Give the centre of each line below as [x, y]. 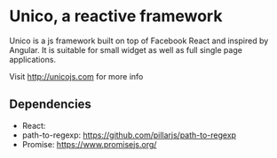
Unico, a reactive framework [116, 16]
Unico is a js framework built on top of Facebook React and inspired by [139, 41]
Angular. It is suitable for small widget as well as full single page [126, 49]
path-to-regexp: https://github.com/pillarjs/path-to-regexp [129, 135]
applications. [32, 59]
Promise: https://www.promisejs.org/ [89, 144]
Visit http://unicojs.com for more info [76, 76]
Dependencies [50, 105]
